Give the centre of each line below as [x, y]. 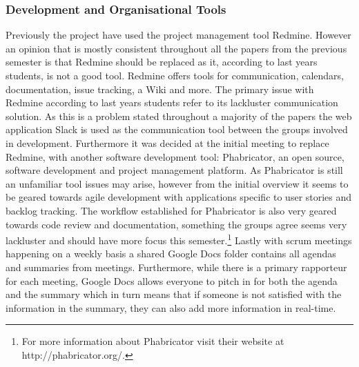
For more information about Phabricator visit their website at [153, 341]
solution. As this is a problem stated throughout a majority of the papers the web [179, 116]
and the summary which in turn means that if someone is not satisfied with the [174, 294]
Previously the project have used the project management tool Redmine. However [178, 35]
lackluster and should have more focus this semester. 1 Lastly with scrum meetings [179, 239]
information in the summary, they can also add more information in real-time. [171, 307]
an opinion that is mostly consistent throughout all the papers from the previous [176, 48]
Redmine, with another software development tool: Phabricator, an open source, [175, 156]
